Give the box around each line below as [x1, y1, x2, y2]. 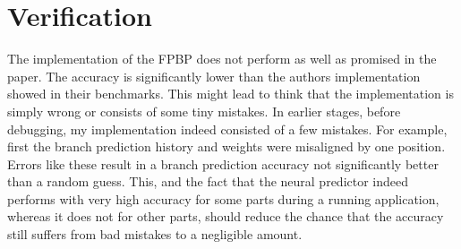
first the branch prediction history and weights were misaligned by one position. [7, 137, 446, 156]
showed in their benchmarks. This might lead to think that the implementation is [7, 84, 454, 103]
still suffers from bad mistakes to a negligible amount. [7, 225, 303, 244]
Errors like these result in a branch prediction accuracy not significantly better [7, 154, 439, 173]
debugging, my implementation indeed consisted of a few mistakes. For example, [7, 119, 448, 138]
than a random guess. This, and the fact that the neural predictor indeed [7, 172, 409, 191]
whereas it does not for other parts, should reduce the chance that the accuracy [7, 207, 444, 226]
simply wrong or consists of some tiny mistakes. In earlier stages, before [7, 101, 401, 120]
